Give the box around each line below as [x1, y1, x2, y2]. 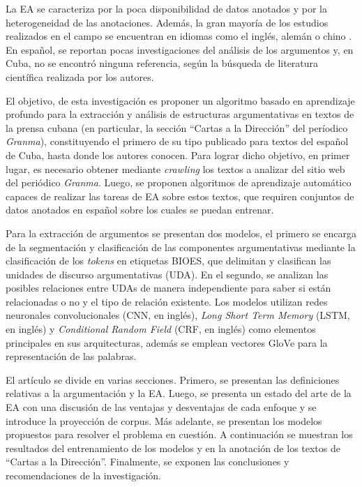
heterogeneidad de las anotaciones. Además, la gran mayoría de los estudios [6, 15, 329, 29]
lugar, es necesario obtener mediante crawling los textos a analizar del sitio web [6, 161, 345, 176]
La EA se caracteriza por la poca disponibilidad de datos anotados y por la [6, 1, 327, 15]
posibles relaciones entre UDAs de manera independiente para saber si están [6, 280, 331, 295]
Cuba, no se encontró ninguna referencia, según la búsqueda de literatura [6, 56, 319, 70]
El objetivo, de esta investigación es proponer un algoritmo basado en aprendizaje [6, 93, 355, 107]
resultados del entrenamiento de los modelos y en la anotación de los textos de [6, 440, 340, 455]
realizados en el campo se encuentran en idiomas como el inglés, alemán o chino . [6, 29, 352, 43]
